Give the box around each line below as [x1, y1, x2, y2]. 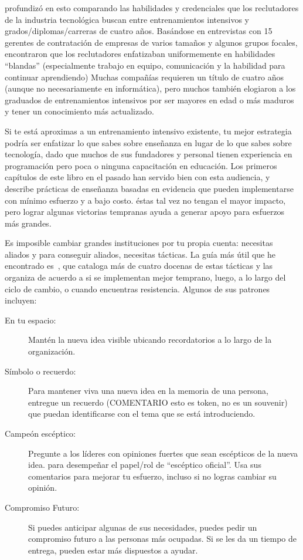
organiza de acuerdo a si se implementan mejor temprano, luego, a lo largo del [5, 271, 286, 284]
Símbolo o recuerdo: [5, 365, 76, 377]
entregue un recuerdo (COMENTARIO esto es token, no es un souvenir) [28, 396, 288, 408]
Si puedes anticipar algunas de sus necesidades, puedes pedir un [28, 521, 257, 533]
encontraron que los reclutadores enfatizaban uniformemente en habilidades [5, 48, 275, 60]
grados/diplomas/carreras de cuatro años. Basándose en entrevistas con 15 [5, 25, 273, 37]
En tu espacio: [5, 313, 56, 326]
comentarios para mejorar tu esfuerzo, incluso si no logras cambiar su [28, 470, 277, 482]
